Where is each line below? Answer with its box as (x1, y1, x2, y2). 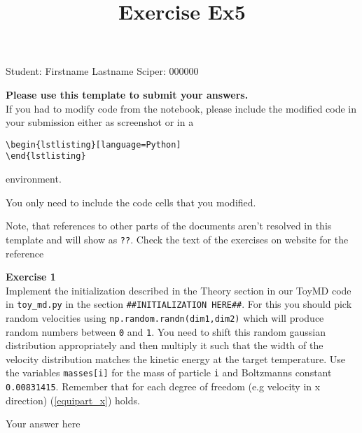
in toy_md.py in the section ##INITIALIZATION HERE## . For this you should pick (6, 297, 352, 311)
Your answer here (6, 416, 81, 431)
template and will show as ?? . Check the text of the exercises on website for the (6, 232, 349, 246)
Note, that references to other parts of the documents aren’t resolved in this (6, 218, 332, 233)
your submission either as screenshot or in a (6, 115, 194, 129)
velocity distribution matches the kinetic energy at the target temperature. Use (6, 351, 345, 366)
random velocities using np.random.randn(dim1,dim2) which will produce (6, 310, 324, 325)
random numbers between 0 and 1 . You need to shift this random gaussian (6, 324, 326, 339)
